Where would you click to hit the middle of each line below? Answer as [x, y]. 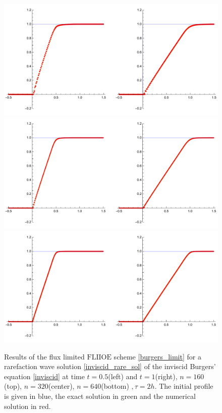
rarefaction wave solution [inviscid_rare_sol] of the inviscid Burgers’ [110, 366]
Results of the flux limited [44, 356]
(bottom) [115, 386]
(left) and [123, 376]
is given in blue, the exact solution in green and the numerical [100, 396]
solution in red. [27, 406]
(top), [13, 386]
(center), [61, 386]
